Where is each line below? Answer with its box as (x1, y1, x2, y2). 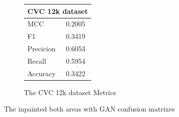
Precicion (27, 43, 56, 54)
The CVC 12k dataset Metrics (24, 87, 116, 97)
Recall (27, 55, 46, 66)
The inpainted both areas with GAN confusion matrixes (4, 104, 175, 114)
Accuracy (27, 68, 56, 78)
